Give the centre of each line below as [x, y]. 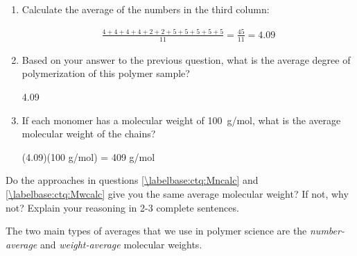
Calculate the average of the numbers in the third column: [146, 9]
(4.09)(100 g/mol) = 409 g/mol [88, 156]
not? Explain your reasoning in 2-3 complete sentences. [122, 207]
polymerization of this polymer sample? [106, 73]
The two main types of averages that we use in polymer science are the [156, 231]
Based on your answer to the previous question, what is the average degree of [186, 59]
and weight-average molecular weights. [121, 244]
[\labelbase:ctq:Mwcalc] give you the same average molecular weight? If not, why [177, 193]
